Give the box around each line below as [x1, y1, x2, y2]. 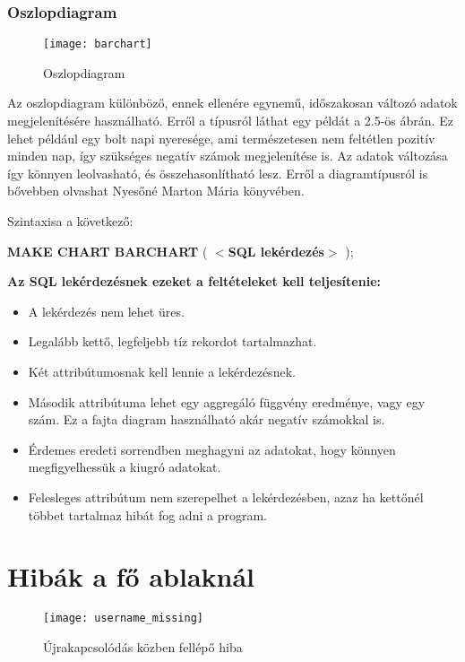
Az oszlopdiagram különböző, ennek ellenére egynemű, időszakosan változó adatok [7, 93, 458, 112]
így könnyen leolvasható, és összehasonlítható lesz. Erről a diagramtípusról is [7, 163, 428, 182]
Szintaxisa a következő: [7, 212, 133, 231]
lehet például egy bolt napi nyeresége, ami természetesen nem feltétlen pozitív [7, 128, 435, 147]
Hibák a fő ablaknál [7, 558, 255, 595]
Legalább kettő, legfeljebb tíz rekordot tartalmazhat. [28, 332, 317, 351]
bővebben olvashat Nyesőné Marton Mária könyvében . [7, 181, 305, 200]
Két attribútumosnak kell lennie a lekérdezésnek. [28, 362, 296, 380]
